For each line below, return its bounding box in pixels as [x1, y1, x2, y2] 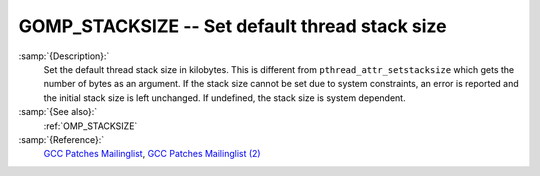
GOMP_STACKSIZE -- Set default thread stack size [18, 15, 447, 37]
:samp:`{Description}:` [18, 50, 110, 62]
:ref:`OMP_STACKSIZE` [43, 120, 138, 132]
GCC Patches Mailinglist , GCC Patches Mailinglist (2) [43, 148, 261, 160]
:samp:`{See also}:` [18, 106, 98, 118]
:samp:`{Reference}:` [18, 133, 105, 145]
